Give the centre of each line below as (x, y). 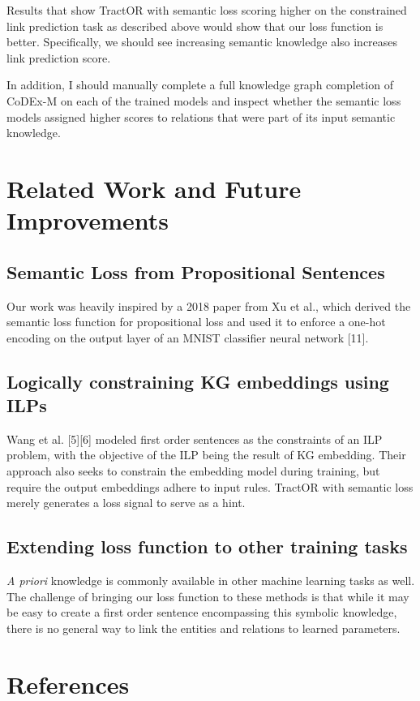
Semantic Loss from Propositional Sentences (196, 271)
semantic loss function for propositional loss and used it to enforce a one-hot (196, 322)
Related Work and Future (154, 188)
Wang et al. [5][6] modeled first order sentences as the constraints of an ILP (195, 439)
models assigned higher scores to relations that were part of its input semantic (201, 116)
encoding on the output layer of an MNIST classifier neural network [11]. (188, 337)
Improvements (88, 220)
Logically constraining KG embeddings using (198, 381)
